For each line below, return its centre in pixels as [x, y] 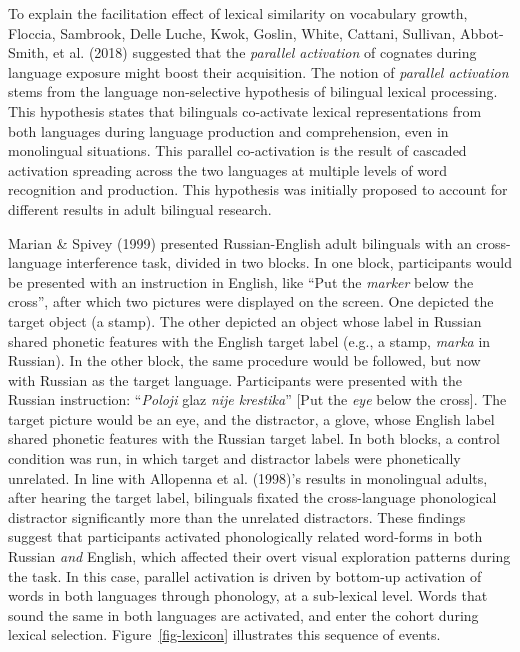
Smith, [28, 52]
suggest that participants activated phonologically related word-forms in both [245, 536]
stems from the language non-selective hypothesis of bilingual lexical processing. [253, 91]
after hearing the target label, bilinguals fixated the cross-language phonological [252, 497]
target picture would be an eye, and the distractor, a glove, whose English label [251, 418]
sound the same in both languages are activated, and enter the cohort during [243, 614]
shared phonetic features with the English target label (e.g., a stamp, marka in [249, 340]
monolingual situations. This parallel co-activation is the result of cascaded [237, 150]
